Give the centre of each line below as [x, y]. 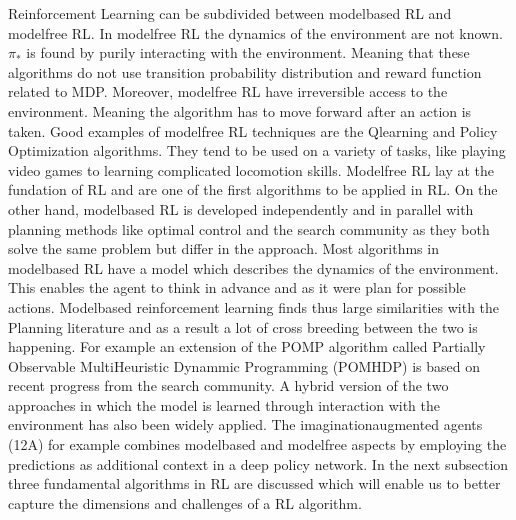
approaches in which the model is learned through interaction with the [224, 404]
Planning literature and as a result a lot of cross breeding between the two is [243, 326]
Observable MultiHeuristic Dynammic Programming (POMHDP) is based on [244, 365]
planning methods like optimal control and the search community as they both [249, 228]
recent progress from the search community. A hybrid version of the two [228, 385]
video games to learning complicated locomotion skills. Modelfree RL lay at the [251, 169]
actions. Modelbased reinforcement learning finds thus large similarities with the [254, 306]
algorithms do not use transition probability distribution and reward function [245, 71]
